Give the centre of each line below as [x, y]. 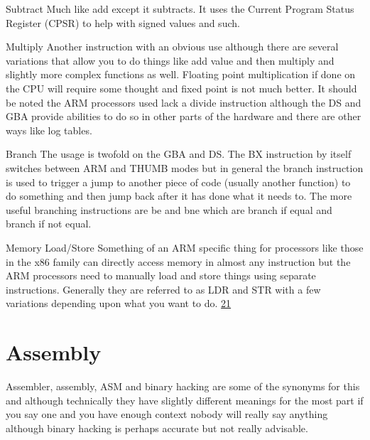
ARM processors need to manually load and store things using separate [161, 275]
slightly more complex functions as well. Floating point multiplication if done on [181, 74]
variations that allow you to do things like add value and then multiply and [170, 60]
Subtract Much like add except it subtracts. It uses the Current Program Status [180, 9]
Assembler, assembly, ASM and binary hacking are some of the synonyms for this [183, 386]
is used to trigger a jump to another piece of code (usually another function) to [178, 182]
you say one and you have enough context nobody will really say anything [167, 414]
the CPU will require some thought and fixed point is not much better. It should [181, 88]
